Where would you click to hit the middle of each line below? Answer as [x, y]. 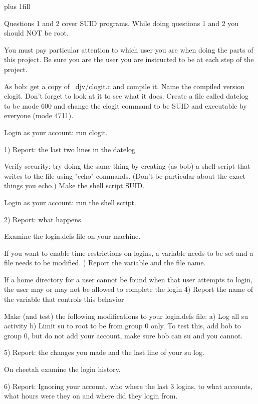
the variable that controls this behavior [64, 299]
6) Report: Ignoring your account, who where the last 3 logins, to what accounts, [128, 386]
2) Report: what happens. [44, 219]
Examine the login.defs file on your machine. [72, 236]
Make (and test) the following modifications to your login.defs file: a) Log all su [126, 316]
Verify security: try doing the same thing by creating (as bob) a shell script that [127, 166]
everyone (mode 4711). [39, 115]
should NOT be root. [36, 33]
